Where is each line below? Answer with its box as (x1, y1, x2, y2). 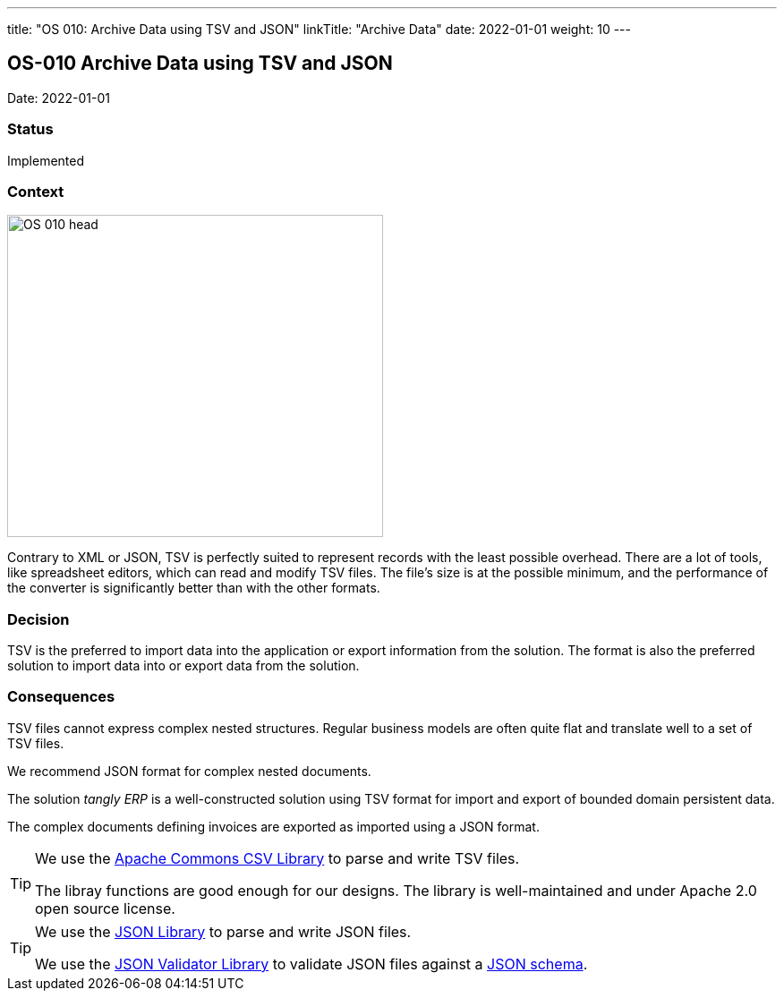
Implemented (7, 152, 85, 168)
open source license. (35, 899, 175, 917)
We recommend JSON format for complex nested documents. (7, 763, 371, 779)
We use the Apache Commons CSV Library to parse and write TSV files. (35, 849, 520, 867)
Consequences (7, 687, 115, 706)
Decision (7, 610, 70, 628)
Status (7, 120, 54, 139)
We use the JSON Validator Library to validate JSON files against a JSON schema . (35, 954, 588, 973)
